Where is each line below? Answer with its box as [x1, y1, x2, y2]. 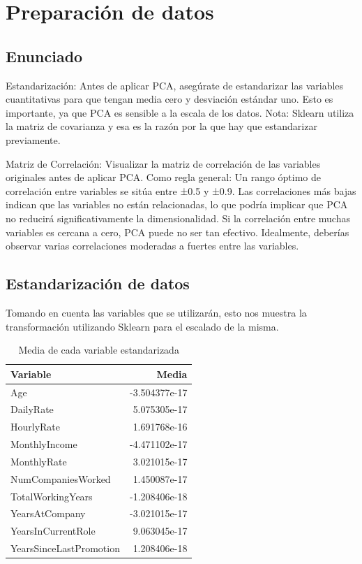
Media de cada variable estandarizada [18, 342, 179, 357]
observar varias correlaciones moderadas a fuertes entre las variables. [6, 238, 299, 253]
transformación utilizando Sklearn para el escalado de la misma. [6, 319, 279, 333]
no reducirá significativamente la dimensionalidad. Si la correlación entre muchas [6, 210, 350, 225]
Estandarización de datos [6, 273, 190, 294]
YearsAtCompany [10, 506, 86, 521]
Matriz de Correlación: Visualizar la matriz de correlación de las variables [6, 156, 321, 171]
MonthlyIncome [10, 437, 77, 451]
